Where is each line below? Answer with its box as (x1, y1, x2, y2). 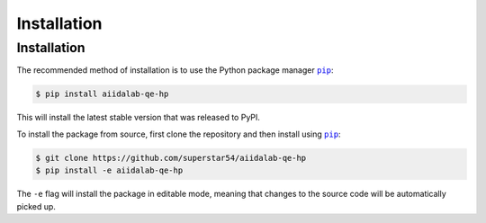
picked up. (16, 201, 56, 211)
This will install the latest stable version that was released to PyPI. (16, 112, 261, 123)
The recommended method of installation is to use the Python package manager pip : (16, 65, 334, 76)
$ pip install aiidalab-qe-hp (35, 89, 169, 99)
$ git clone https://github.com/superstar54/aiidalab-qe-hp (35, 153, 307, 163)
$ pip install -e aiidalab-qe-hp (35, 165, 184, 175)
